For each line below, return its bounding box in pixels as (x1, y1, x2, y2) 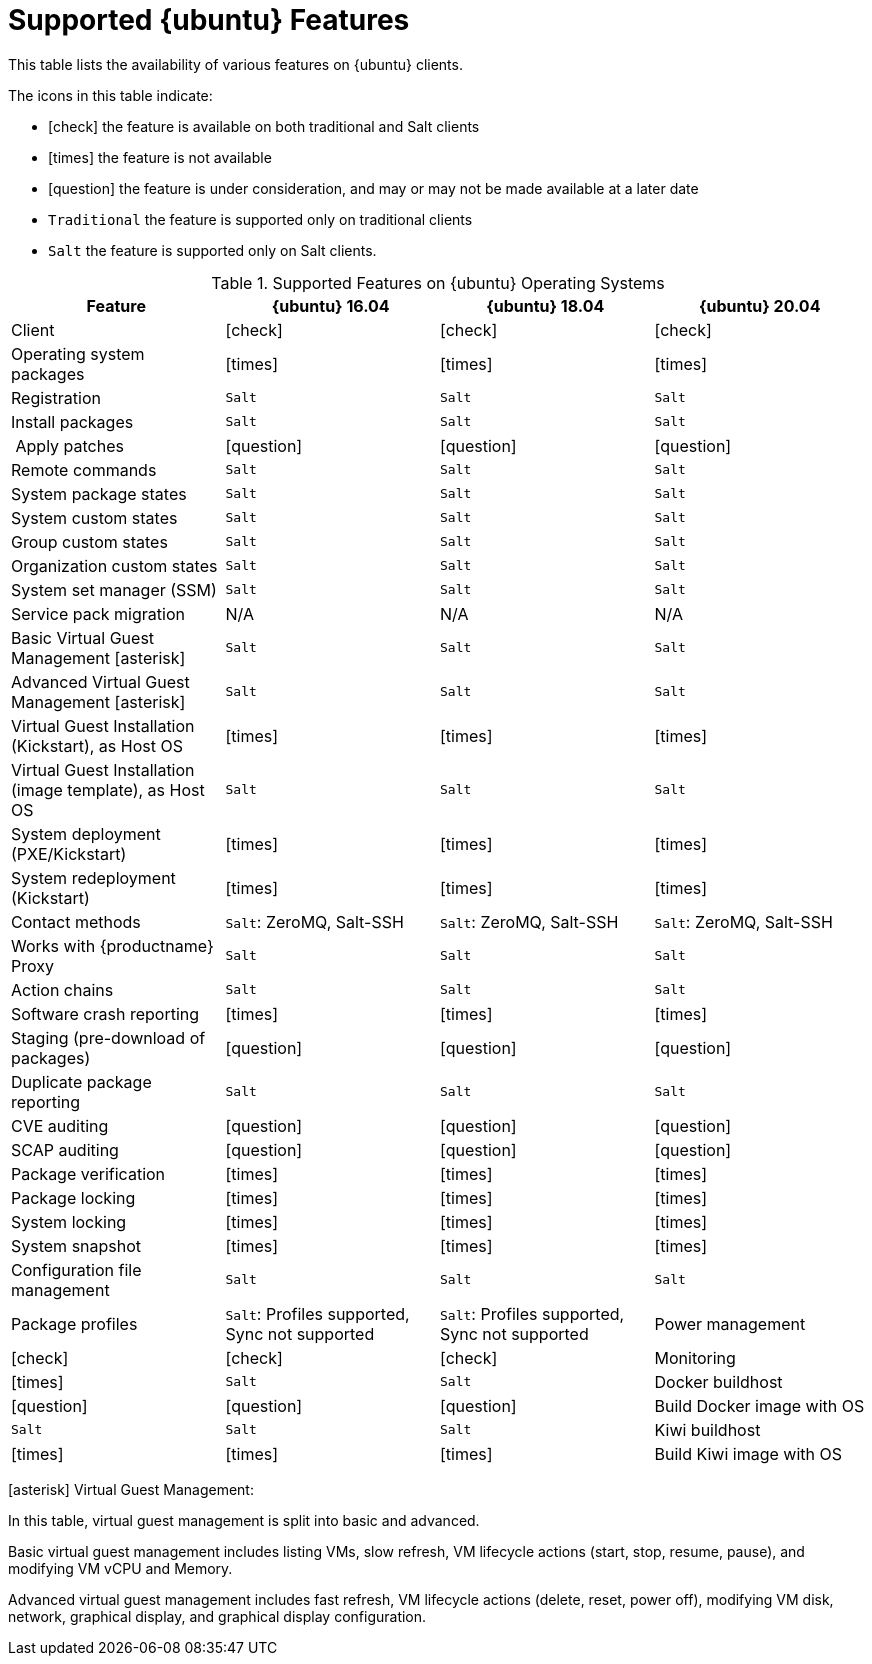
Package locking (11, 1187, 136, 1208)
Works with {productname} (11, 935, 214, 956)
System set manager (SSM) (11, 579, 217, 600)
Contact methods (11, 911, 141, 932)
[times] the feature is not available (48, 148, 272, 166)
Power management (654, 1313, 806, 1334)
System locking (11, 1211, 127, 1232)
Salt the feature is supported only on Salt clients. (48, 241, 377, 259)
